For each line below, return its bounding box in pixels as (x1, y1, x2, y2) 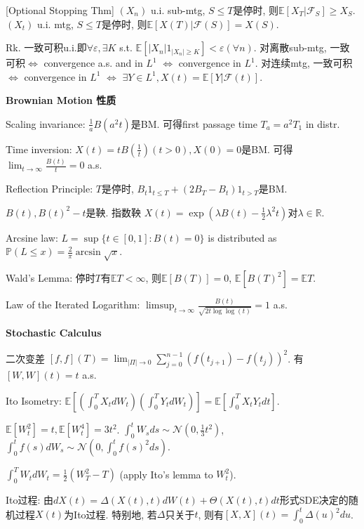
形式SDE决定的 (279, 492, 349, 507)
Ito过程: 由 (6, 492, 54, 507)
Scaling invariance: (6, 116, 86, 131)
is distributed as (208, 230, 277, 244)
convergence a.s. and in (43, 55, 143, 70)
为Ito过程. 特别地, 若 (64, 507, 157, 521)
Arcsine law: (6, 230, 58, 244)
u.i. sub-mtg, (150, 3, 205, 17)
